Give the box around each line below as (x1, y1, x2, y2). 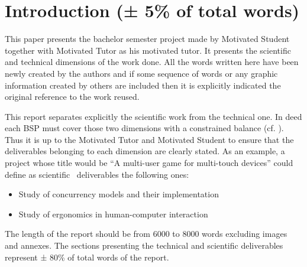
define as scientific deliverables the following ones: (5, 168, 189, 180)
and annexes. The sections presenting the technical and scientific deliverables (5, 239, 283, 252)
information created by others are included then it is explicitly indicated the (5, 79, 281, 91)
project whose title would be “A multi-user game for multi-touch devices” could (5, 157, 293, 169)
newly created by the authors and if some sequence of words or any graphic (5, 67, 278, 79)
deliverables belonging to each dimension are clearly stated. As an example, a (5, 145, 285, 157)
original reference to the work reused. (5, 90, 140, 103)
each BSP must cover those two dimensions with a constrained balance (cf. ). (5, 122, 284, 134)
